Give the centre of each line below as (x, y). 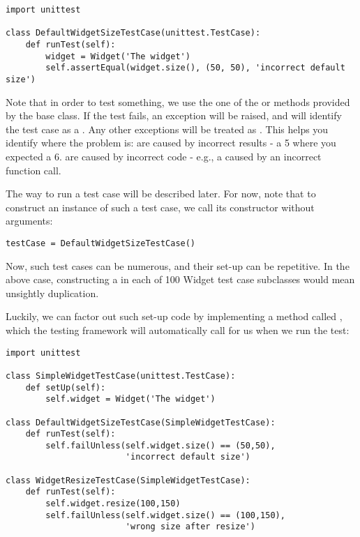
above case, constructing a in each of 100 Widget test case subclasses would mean (180, 279)
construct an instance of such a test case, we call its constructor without (160, 207)
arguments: (29, 221)
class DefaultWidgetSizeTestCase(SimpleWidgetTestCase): (141, 422)
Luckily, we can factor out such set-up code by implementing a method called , (174, 316)
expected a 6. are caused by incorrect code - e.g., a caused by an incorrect (164, 156)
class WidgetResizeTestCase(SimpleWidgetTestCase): (128, 480)
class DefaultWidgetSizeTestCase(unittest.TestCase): (133, 33)
